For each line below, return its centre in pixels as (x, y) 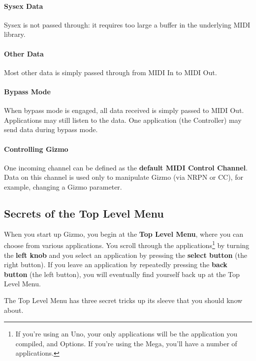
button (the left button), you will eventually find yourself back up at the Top (122, 274)
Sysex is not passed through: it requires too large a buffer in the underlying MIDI (127, 24)
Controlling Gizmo (36, 149)
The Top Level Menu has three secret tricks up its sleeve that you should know (123, 300)
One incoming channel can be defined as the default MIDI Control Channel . (126, 167)
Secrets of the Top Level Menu (84, 213)
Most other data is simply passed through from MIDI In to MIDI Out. (111, 72)
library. (15, 34)
